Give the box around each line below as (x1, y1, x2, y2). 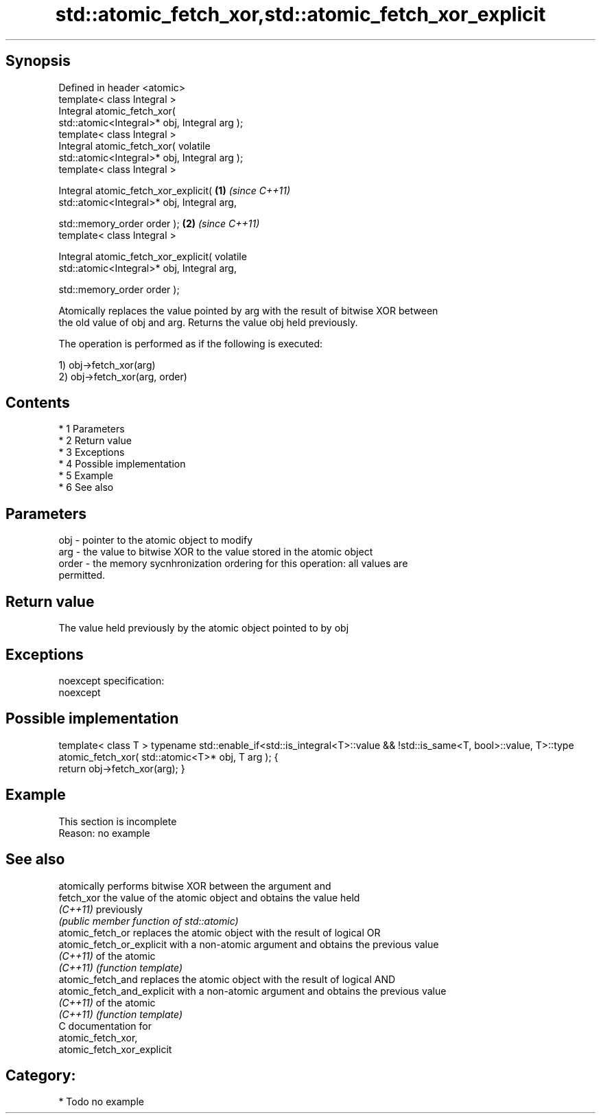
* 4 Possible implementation (58, 458, 186, 470)
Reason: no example (58, 827, 150, 839)
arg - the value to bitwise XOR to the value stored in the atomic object (58, 546, 373, 558)
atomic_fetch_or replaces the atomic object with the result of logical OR (58, 926, 381, 938)
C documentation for (58, 1019, 152, 1032)
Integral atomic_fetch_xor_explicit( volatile (58, 250, 247, 262)
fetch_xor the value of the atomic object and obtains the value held (58, 891, 360, 903)
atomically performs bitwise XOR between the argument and (58, 879, 331, 892)
